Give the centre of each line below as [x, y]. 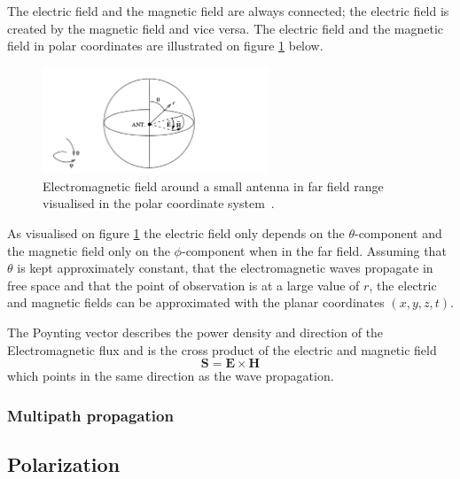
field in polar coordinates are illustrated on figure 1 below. [165, 46]
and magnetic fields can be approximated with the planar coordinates [196, 302]
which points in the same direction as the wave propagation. [171, 376]
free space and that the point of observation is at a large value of [183, 285]
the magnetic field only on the [89, 250]
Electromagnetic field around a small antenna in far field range [213, 185]
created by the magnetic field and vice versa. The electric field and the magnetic [226, 28]
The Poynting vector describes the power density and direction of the [195, 332]
